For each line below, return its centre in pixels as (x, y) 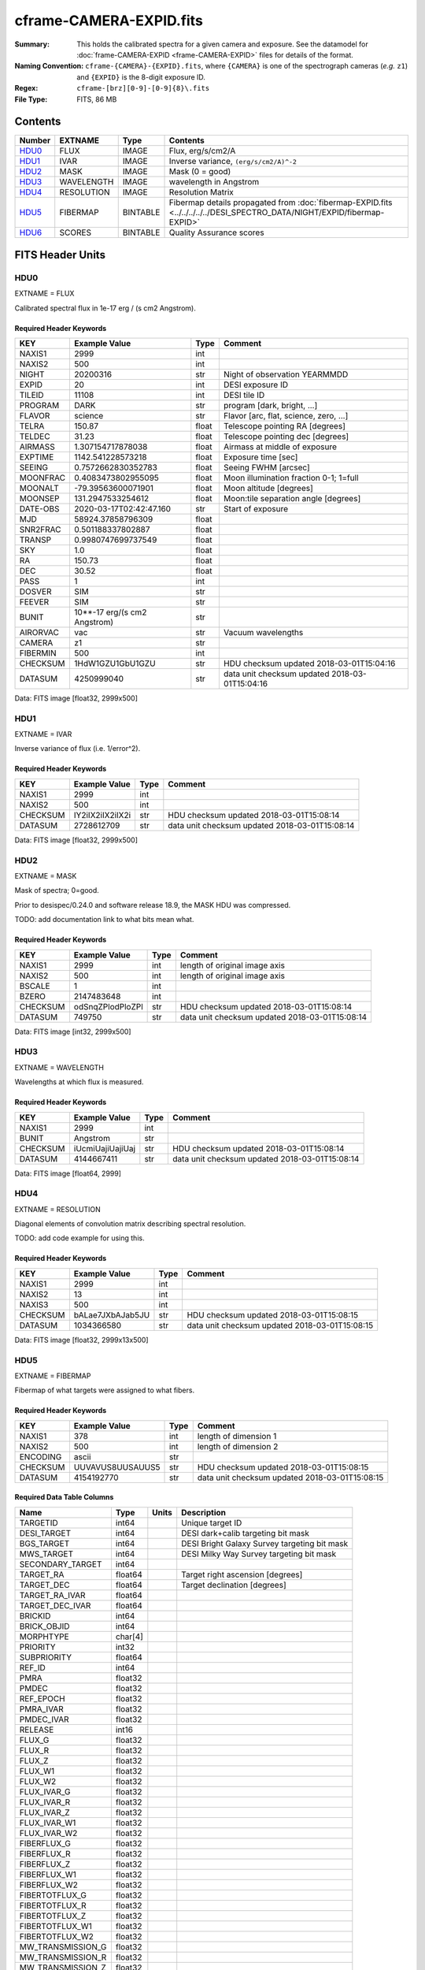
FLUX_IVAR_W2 (48, 1833)
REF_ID (33, 1667)
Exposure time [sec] (261, 457)
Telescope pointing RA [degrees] (284, 426)
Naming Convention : (49, 66)
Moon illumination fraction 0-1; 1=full (291, 478)
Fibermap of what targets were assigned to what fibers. (105, 1390)
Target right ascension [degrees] (242, 1574)
